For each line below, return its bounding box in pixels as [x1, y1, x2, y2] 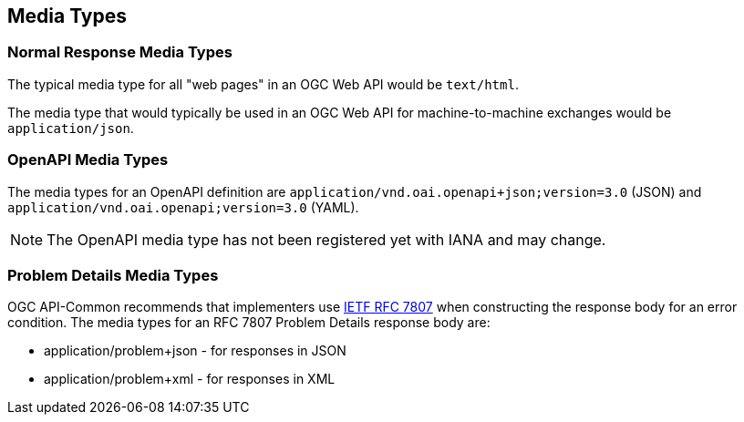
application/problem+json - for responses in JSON [44, 343, 346, 359]
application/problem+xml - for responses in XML [44, 371, 336, 387]
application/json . [7, 119, 134, 136]
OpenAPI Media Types [7, 150, 169, 170]
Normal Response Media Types [7, 43, 232, 62]
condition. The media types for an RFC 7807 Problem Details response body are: [7, 314, 491, 331]
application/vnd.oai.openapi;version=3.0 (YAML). [7, 199, 359, 215]
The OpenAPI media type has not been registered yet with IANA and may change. [46, 230, 606, 249]
